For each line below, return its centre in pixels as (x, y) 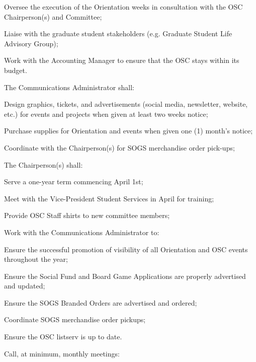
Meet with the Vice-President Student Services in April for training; (109, 198)
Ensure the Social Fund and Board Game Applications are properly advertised (125, 276)
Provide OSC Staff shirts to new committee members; (87, 215)
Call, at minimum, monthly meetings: (62, 353)
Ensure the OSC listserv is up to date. (63, 337)
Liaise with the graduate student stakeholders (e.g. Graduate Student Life (118, 33)
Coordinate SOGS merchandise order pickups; (75, 319)
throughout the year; (36, 259)
